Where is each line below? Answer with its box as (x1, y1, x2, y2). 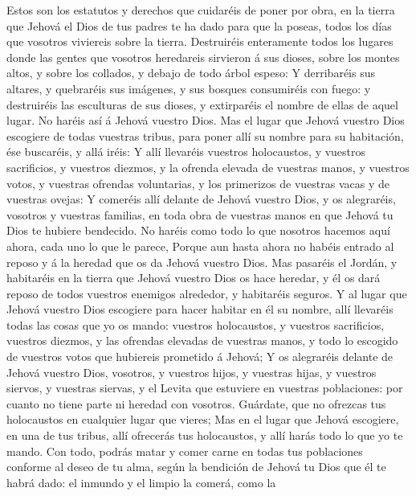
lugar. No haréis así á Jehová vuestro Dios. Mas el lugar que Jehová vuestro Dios (6, 112, 405, 129)
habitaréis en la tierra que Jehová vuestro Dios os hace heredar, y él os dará (6, 269, 381, 286)
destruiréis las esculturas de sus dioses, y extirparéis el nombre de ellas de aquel (6, 96, 398, 113)
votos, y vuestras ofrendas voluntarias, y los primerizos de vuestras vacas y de (6, 174, 389, 191)
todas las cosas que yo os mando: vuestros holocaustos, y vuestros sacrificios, (6, 316, 385, 333)
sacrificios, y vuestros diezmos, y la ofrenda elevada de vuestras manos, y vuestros (6, 158, 410, 175)
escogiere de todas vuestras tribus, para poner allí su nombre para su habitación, (6, 127, 404, 144)
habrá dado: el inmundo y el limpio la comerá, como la (6, 473, 276, 490)
